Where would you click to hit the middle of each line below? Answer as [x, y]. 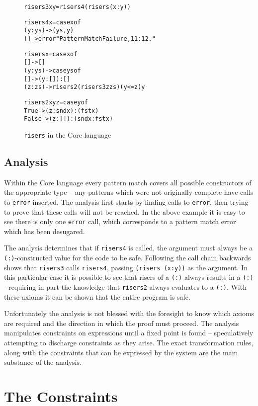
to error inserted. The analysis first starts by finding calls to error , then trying [126, 202]
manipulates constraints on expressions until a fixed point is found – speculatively [129, 333]
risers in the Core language [68, 134]
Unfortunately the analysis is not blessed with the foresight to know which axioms [129, 313]
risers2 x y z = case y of [56, 102]
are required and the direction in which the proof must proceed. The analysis [122, 323]
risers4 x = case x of [52, 22]
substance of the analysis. [43, 362]
